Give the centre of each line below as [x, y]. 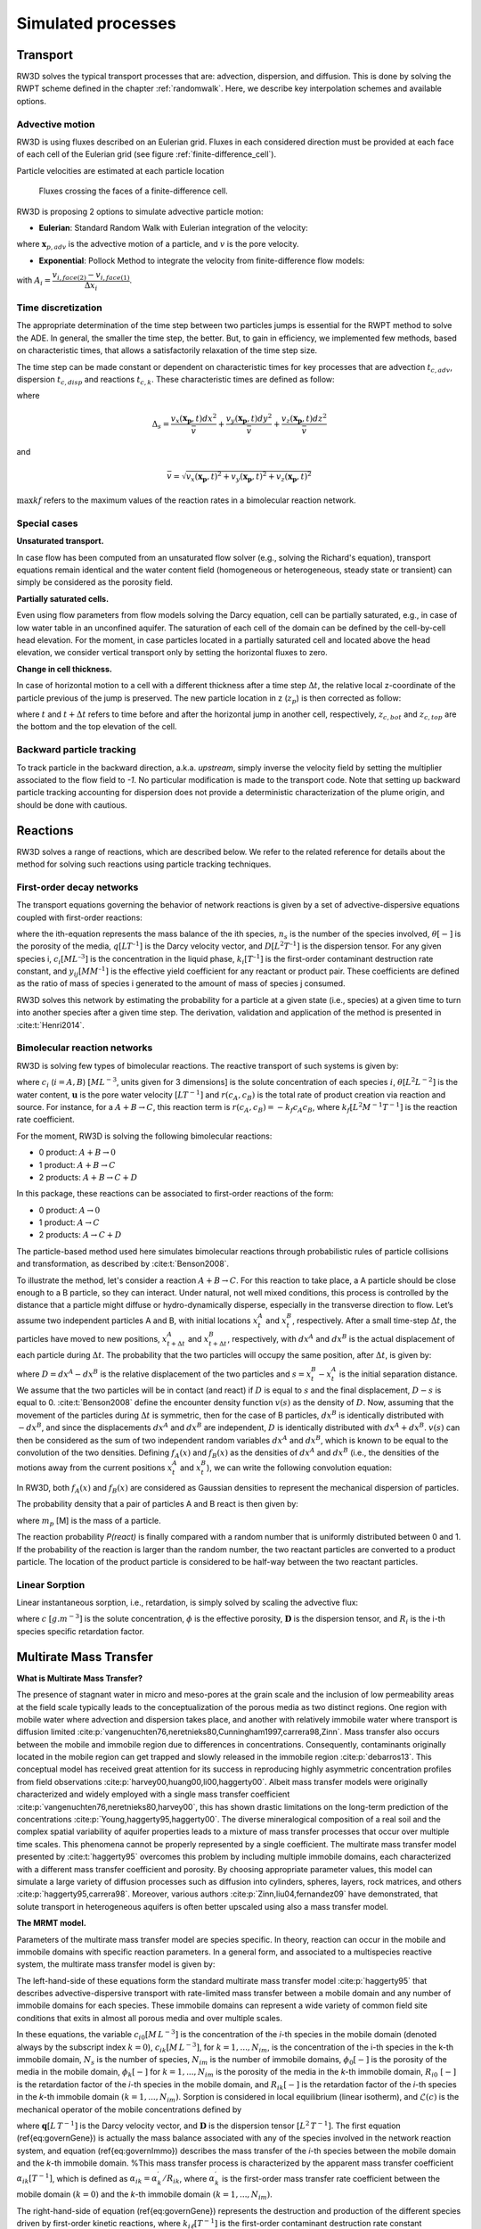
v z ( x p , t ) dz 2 [304, 418]
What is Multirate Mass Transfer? [79, 1678]
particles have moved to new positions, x [92, 1339]
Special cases [47, 523]
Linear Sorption [51, 1584]
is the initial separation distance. [398, 1374]
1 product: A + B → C [77, 1164]
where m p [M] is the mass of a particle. [89, 1522]
